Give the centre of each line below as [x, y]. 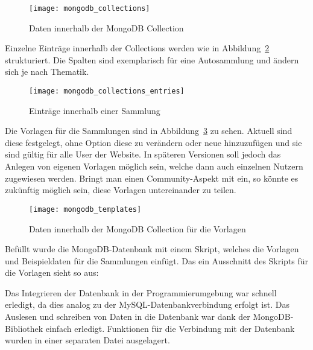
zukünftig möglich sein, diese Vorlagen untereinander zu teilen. [121, 190]
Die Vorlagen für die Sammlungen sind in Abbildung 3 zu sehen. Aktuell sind [149, 131]
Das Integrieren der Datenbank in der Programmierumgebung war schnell [141, 292]
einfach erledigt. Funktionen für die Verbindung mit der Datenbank [170, 328]
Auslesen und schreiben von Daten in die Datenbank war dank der [128, 317]
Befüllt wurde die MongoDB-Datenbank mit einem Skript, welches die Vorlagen [152, 249]
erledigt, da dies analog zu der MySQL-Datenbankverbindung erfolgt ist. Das [147, 304]
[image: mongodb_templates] [85, 209]
